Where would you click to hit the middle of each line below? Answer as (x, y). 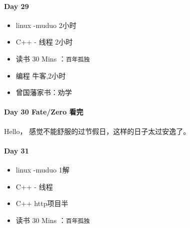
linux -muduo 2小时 (46, 25)
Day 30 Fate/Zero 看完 (44, 112)
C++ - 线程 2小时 (44, 42)
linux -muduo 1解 (42, 170)
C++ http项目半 (42, 203)
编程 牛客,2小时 (41, 75)
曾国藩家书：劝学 (44, 92)
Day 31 (16, 150)
